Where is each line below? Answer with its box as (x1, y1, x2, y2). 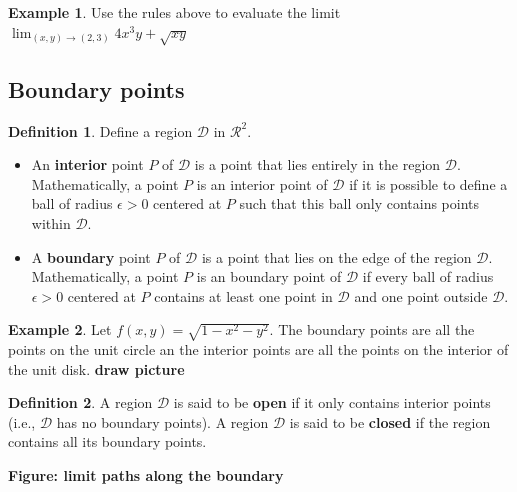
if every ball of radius (362, 266, 494, 287)
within (31, 212, 71, 233)
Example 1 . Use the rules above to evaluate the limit (8, 2, 341, 22)
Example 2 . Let (8, 319, 112, 340)
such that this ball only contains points (239, 193, 480, 214)
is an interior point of (196, 173, 328, 194)
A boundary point (31, 246, 151, 267)
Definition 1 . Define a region (8, 120, 193, 141)
